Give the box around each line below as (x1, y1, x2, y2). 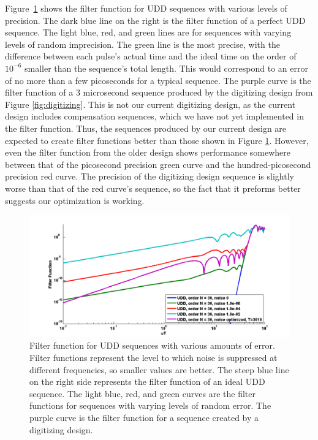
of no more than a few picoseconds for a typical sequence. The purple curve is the (5, 74, 311, 86)
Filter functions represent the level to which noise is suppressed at (29, 351, 278, 364)
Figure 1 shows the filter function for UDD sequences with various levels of (5, 2, 287, 14)
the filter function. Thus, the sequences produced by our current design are (5, 121, 287, 134)
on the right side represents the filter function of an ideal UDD (29, 375, 265, 388)
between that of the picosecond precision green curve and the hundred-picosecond (5, 157, 311, 170)
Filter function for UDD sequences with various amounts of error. (29, 339, 275, 352)
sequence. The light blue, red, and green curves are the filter (29, 387, 256, 400)
